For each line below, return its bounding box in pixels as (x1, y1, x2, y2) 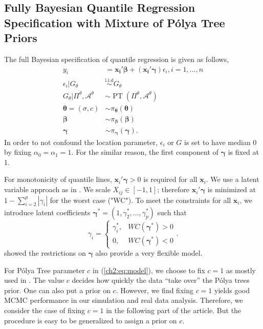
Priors (4, 30, 37, 46)
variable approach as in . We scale (4, 184, 111, 195)
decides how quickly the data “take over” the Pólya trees (72, 275, 250, 285)
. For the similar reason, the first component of (71, 147, 218, 157)
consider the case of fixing (4, 305, 85, 316)
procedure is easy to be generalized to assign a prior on (4, 315, 177, 325)
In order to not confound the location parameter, (4, 136, 158, 147)
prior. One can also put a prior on (4, 284, 111, 295)
